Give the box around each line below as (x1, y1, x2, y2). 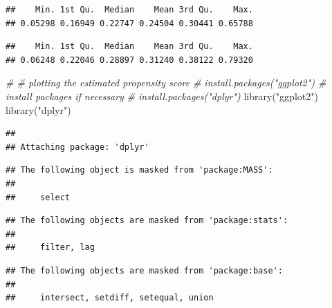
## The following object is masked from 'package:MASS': (6, 165, 273, 175)
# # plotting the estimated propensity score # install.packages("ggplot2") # (6, 75, 326, 90)
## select (6, 192, 71, 202)
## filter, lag (6, 242, 95, 253)
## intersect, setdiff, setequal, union (6, 293, 214, 303)
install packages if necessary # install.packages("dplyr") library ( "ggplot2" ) (6, 88, 318, 103)
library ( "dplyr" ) (6, 102, 71, 117)
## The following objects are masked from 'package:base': (6, 265, 283, 276)
